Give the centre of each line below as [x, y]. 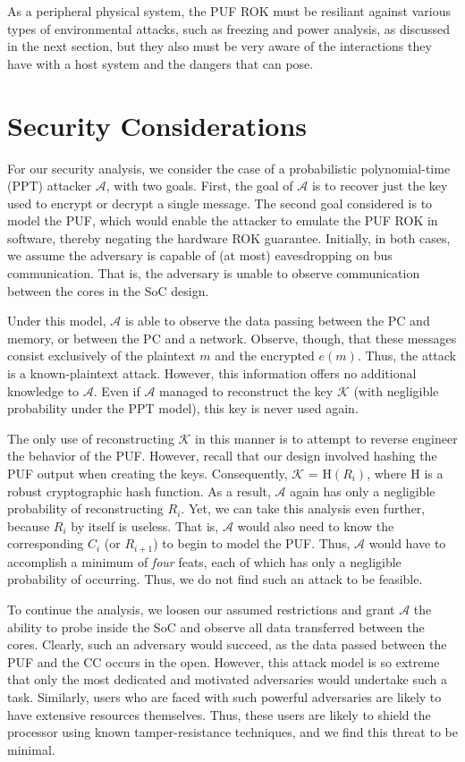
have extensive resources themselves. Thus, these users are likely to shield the [219, 714]
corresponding [46, 543]
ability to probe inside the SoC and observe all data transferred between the [216, 627]
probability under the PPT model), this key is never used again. [183, 408]
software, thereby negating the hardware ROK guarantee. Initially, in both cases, [229, 237]
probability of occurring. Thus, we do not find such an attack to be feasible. [215, 579]
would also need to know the [316, 525]
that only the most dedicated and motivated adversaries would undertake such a [227, 679]
